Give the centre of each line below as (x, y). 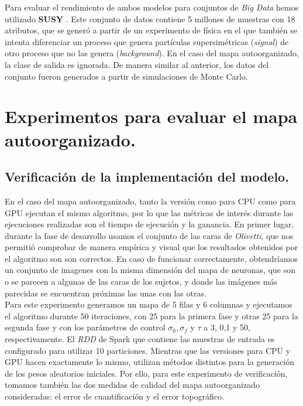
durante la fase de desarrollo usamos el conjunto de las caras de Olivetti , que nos (149, 235)
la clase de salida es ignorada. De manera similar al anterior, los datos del (137, 64)
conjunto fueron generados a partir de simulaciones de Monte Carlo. (126, 76)
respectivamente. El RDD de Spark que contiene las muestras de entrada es (140, 339)
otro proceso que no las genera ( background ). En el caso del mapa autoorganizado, (152, 53)
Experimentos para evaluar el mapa (151, 116)
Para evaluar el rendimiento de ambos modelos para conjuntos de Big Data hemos (152, 7)
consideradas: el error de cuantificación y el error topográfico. (114, 396)
